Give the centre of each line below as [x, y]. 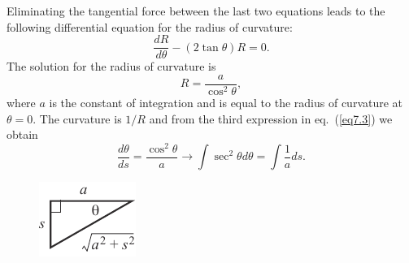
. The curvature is [77, 118]
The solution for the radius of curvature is [111, 66]
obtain [22, 134]
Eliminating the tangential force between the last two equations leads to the [196, 11]
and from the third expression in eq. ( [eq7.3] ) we [271, 118]
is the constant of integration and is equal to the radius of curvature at [226, 102]
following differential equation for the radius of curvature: [150, 26]
